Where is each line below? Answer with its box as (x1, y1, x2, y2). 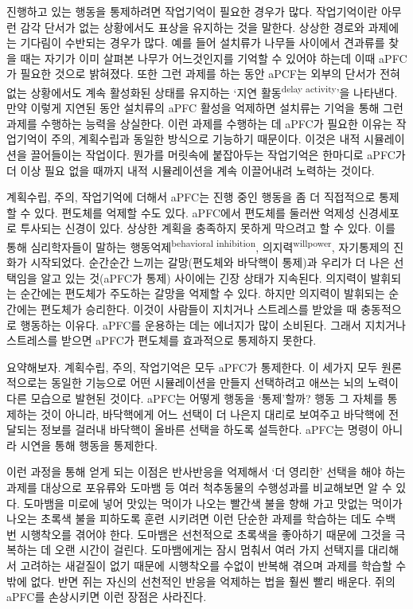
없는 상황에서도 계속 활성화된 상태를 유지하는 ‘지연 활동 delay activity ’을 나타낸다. (6, 81, 398, 100)
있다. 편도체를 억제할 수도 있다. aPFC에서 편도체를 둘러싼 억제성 (34, 204, 355, 221)
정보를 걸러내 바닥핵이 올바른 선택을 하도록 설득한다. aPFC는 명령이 (41, 421, 379, 438)
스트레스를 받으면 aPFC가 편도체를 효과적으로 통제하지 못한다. (6, 332, 317, 349)
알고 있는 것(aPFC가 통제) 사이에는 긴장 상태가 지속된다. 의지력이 (41, 269, 367, 286)
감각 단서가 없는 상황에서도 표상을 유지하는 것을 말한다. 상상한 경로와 (20, 18, 364, 35)
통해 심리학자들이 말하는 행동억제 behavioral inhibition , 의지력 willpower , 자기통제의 (6, 236, 390, 255)
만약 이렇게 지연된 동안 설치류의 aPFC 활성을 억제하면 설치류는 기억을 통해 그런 (6, 100, 403, 116)
